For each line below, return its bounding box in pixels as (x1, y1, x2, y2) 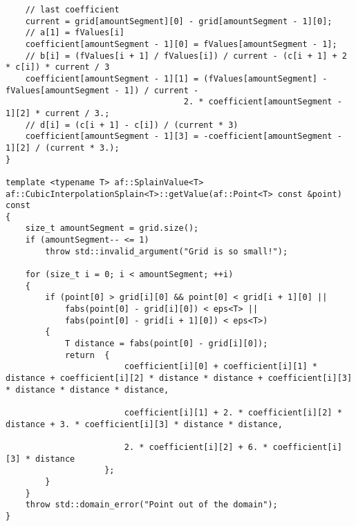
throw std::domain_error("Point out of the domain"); (25, 500, 278, 510)
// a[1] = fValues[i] (25, 28, 124, 38)
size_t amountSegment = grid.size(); (25, 223, 199, 234)
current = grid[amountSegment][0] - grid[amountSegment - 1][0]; (25, 16, 332, 26)
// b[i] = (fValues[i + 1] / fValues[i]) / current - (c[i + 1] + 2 (25, 50, 347, 61)
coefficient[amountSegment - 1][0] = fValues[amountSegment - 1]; (25, 39, 337, 49)
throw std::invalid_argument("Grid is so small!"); (45, 246, 288, 256)
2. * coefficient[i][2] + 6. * (124, 442, 268, 452)
